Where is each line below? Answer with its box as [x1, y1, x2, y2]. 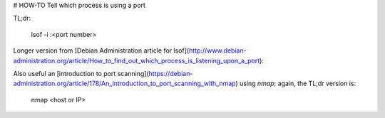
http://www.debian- [189, 46, 247, 55]
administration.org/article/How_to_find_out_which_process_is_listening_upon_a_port [13, 56, 260, 65]
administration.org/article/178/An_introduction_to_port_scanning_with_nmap [13, 79, 236, 88]
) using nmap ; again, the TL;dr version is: [235, 79, 356, 88]
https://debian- [148, 69, 193, 77]
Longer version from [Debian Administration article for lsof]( [13, 46, 190, 55]
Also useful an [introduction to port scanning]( [13, 69, 149, 77]
